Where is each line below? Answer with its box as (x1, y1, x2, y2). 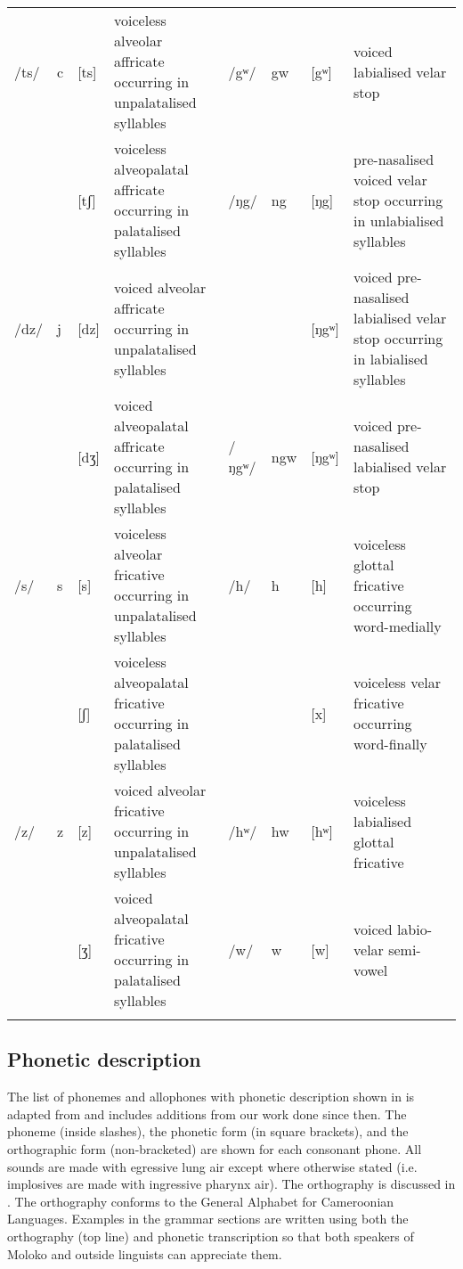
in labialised (353, 348, 428, 369)
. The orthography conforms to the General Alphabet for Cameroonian (7, 1191, 394, 1210)
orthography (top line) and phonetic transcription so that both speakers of (7, 1226, 414, 1245)
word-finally (353, 733, 427, 754)
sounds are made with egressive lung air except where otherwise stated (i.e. (7, 1157, 418, 1175)
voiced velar (353, 168, 427, 190)
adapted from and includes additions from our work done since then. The (7, 1104, 407, 1123)
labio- (396, 918, 433, 939)
